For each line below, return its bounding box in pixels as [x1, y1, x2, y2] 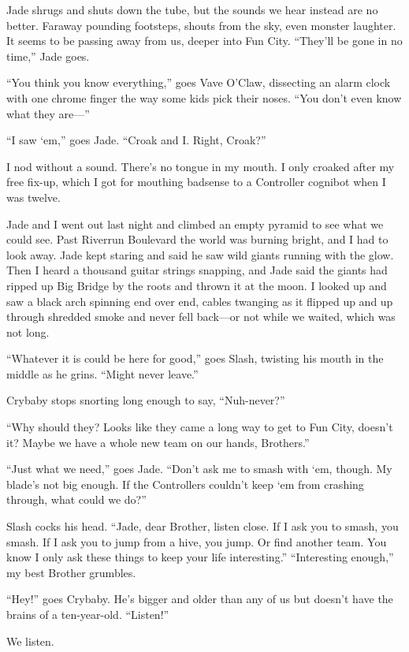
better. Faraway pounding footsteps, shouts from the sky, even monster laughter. [6, 17, 396, 33]
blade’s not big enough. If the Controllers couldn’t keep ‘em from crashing [6, 475, 364, 492]
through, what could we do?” [6, 491, 147, 508]
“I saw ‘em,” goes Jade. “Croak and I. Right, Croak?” [6, 132, 266, 148]
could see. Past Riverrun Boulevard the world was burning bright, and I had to [6, 231, 389, 248]
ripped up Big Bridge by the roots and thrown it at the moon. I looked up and [6, 277, 387, 293]
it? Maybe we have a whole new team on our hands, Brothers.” [6, 434, 310, 450]
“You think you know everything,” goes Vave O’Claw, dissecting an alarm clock [6, 74, 391, 91]
